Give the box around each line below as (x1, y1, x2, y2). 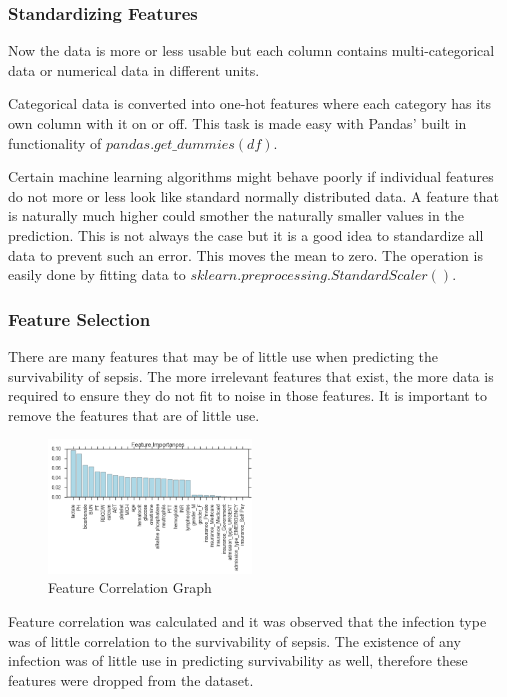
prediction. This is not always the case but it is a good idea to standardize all (8, 224, 484, 245)
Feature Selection (8, 306, 151, 331)
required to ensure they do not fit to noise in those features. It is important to (8, 385, 487, 406)
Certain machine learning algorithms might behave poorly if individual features (8, 166, 494, 187)
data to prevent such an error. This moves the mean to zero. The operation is (8, 244, 483, 265)
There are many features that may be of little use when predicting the (8, 345, 439, 366)
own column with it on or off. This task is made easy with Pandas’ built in (8, 113, 467, 133)
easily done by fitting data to (8, 264, 186, 285)
